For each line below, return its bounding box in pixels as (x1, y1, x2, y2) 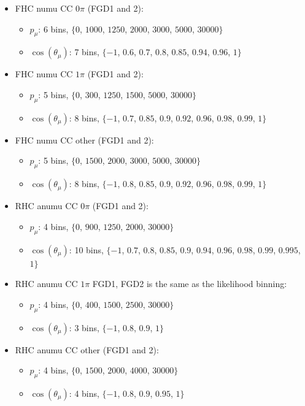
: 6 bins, (38, 22, 69, 35)
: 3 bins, (69, 321, 99, 334)
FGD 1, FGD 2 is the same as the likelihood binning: (92, 277, 287, 290)
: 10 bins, (69, 243, 104, 256)
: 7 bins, (69, 45, 99, 58)
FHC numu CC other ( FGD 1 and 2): (15, 133, 154, 146)
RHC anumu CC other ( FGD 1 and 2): (15, 343, 159, 356)
